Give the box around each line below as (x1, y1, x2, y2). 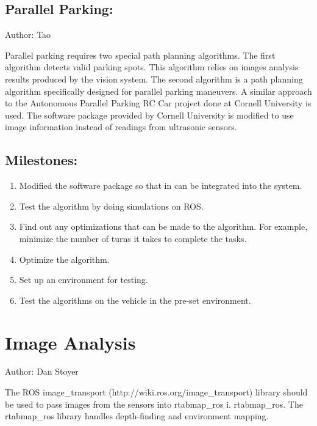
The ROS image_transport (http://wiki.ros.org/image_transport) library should (5, 386, 308, 398)
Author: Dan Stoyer (5, 365, 79, 378)
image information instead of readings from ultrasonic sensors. (5, 120, 237, 133)
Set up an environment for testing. (19, 273, 148, 286)
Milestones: (5, 150, 78, 169)
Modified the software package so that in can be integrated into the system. (19, 179, 302, 192)
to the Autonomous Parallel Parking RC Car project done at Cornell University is (5, 97, 312, 109)
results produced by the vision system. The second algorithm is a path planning (5, 72, 303, 85)
